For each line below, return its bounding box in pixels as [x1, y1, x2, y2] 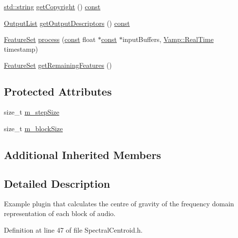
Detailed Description [4, 176, 110, 191]
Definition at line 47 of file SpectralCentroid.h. [4, 224, 143, 235]
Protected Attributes [4, 84, 112, 99]
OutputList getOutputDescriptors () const [4, 18, 130, 28]
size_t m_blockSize [4, 123, 63, 133]
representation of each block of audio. [4, 208, 116, 218]
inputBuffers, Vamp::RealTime [122, 34, 214, 44]
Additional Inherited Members [4, 147, 161, 162]
